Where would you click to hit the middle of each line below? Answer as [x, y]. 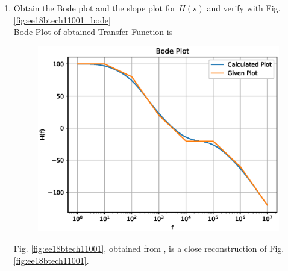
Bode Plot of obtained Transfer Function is [93, 32]
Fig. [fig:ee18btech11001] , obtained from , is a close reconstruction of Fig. [149, 248]
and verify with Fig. [244, 8]
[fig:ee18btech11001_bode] [62, 20]
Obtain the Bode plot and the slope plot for [95, 8]
